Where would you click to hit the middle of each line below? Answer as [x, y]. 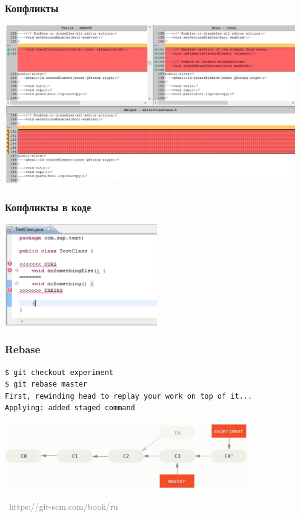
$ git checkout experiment [59, 372]
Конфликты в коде [48, 207]
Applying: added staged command [70, 408]
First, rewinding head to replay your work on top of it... [129, 396]
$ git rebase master [46, 384]
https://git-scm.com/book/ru [63, 506]
